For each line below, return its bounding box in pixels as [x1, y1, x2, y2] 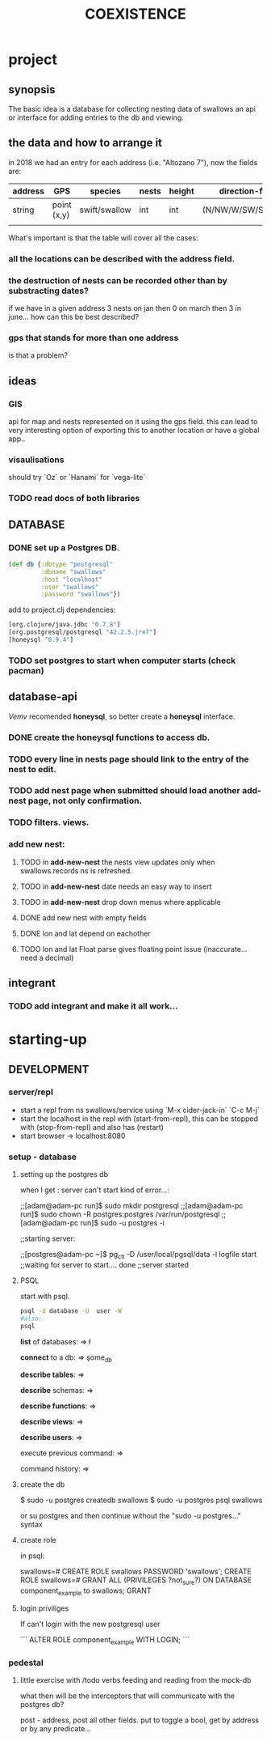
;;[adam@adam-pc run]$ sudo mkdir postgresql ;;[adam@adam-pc [19, 1201, 244, 1211]
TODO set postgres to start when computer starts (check [8, 655, 236, 666]
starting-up [8, 1030, 87, 1049]
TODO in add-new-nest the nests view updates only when [19, 857, 215, 867]
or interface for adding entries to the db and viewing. [8, 113, 184, 122]
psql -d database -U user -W [19, 1306, 123, 1315]
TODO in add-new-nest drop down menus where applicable [19, 897, 222, 907]
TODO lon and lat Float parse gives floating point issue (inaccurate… [19, 944, 248, 953]
